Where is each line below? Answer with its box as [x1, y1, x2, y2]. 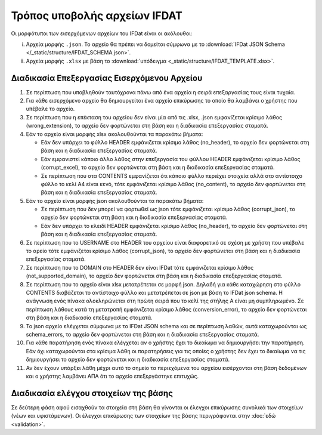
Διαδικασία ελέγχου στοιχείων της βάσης [11, 388, 173, 398]
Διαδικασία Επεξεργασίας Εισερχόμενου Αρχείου [11, 73, 203, 83]
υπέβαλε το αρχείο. [26, 105, 75, 113]
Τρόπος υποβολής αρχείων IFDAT [11, 9, 183, 22]
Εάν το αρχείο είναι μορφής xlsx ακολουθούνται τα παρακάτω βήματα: [26, 130, 203, 137]
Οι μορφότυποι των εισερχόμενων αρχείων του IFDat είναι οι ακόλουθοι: [11, 30, 193, 37]
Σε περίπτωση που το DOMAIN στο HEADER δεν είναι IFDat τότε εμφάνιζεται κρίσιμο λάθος [26, 264, 254, 271]
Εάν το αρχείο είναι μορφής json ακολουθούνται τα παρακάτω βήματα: [26, 197, 204, 204]
